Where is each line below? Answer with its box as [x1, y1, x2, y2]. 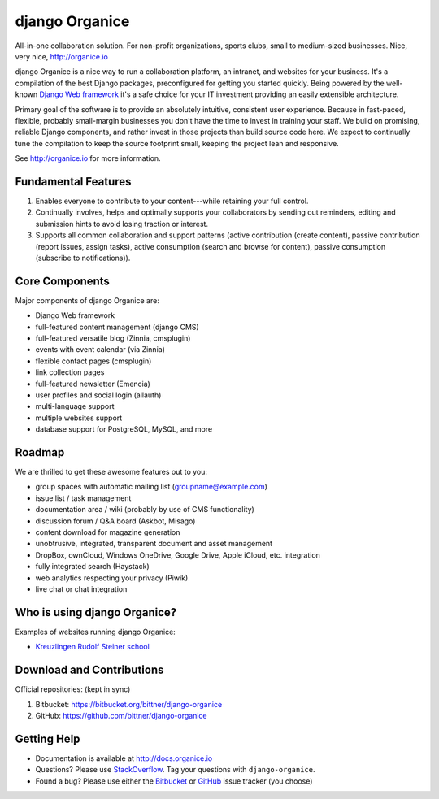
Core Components [15, 274, 110, 288]
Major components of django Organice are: [15, 295, 160, 305]
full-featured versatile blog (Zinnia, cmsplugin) [35, 333, 191, 343]
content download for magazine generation [35, 527, 180, 536]
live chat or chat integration [35, 584, 128, 593]
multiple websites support [35, 413, 123, 423]
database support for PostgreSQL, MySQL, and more [35, 424, 213, 434]
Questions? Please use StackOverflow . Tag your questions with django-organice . [35, 765, 316, 775]
